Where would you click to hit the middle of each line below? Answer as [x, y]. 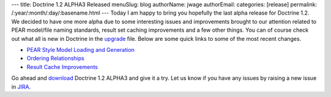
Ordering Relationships [55, 59]
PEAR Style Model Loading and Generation [81, 49]
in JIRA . [21, 87]
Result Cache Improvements [62, 66]
